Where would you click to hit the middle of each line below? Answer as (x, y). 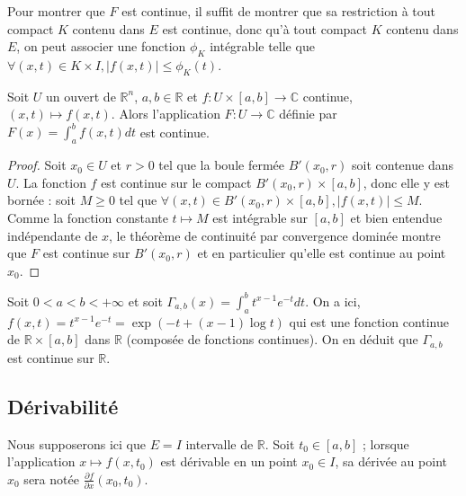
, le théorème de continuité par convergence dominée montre (275, 235)
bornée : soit (41, 200)
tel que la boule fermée (221, 165)
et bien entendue (396, 218)
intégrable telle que (262, 46)
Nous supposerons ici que (76, 443)
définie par (308, 114)
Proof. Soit (37, 165)
